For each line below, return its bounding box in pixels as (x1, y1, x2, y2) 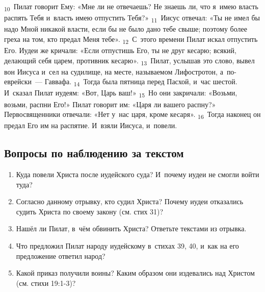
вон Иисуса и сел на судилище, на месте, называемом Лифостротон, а (4, 66, 223, 77)
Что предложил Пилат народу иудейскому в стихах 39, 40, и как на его (16, 240, 239, 251)
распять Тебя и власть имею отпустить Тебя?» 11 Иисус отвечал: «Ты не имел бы (4, 12, 260, 24)
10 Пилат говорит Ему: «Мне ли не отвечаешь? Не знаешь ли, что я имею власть (4, 1, 258, 13)
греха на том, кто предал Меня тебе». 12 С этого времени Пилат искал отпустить (4, 33, 258, 45)
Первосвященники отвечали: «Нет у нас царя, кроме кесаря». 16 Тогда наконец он (4, 109, 261, 120)
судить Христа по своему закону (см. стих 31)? (16, 206, 164, 216)
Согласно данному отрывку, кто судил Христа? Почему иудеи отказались (16, 196, 244, 207)
